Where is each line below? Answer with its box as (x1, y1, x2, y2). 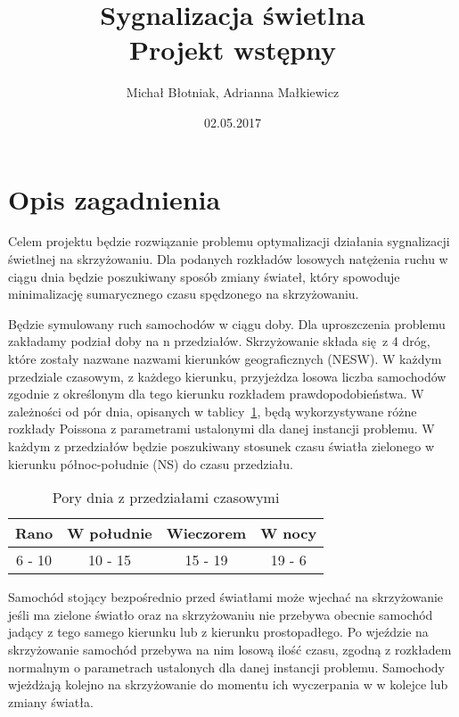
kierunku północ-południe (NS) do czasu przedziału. (8, 454, 293, 473)
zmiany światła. (8, 692, 94, 711)
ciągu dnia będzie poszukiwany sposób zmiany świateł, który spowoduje (8, 267, 400, 285)
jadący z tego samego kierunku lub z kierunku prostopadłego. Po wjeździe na (8, 622, 429, 641)
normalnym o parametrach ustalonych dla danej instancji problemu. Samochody (8, 657, 445, 676)
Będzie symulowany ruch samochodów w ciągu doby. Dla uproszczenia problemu (8, 314, 446, 333)
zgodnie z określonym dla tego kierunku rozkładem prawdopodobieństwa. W (8, 384, 424, 403)
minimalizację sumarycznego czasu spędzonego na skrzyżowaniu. (8, 284, 359, 303)
